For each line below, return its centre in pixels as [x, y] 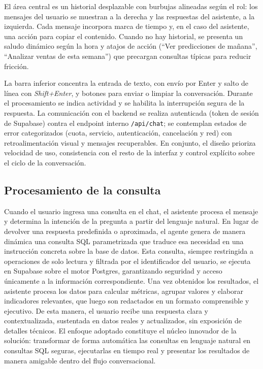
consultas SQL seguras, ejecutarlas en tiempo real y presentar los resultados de [127, 350]
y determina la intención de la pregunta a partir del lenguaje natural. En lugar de [131, 221]
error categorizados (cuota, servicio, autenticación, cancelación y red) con [118, 133]
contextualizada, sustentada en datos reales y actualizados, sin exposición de [123, 321]
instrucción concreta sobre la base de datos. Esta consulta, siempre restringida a [129, 251]
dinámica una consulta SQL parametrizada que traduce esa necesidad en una [124, 241]
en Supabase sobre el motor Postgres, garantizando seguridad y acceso [113, 271]
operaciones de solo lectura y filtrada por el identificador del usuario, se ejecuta [127, 261]
